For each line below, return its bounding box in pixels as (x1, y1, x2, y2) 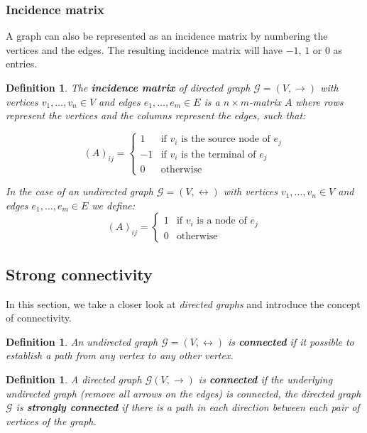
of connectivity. (6, 310, 72, 325)
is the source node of (181, 134, 270, 145)
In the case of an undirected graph (6, 184, 153, 199)
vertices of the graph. (6, 413, 97, 428)
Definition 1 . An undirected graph (6, 334, 158, 349)
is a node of (197, 216, 247, 226)
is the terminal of (181, 149, 256, 160)
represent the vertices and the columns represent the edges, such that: (6, 108, 306, 123)
